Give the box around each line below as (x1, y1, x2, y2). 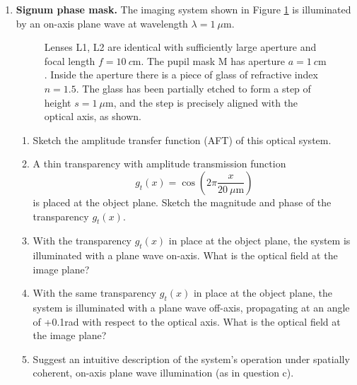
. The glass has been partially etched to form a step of (76, 81, 311, 95)
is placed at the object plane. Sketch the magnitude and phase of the (33, 194, 332, 209)
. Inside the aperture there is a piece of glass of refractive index (44, 67, 318, 82)
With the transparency (33, 233, 131, 248)
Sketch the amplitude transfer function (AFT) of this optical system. (33, 132, 332, 147)
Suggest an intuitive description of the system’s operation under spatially (33, 351, 350, 366)
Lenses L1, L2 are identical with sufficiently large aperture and (44, 40, 317, 54)
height (44, 95, 71, 109)
